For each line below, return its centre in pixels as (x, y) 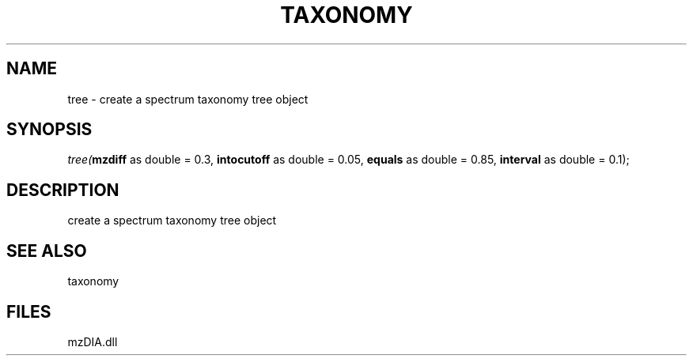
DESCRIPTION (63, 190)
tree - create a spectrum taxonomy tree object (188, 99)
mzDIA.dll (93, 341)
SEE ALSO (47, 251)
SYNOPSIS (49, 130)
